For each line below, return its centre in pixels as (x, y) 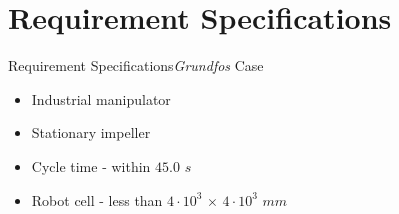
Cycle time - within (91, 165)
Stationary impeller (91, 132)
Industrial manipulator (101, 98)
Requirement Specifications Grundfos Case (136, 65)
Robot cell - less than (97, 199)
